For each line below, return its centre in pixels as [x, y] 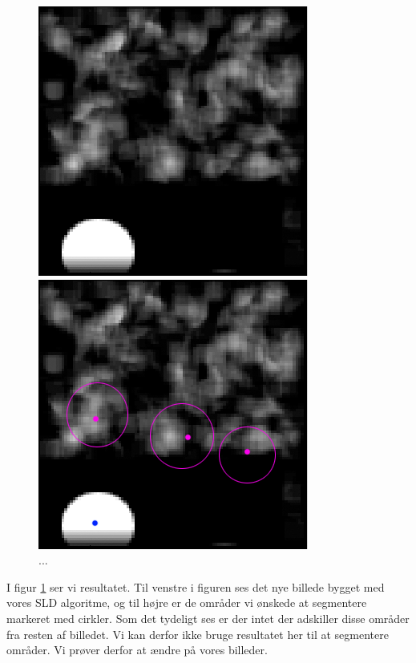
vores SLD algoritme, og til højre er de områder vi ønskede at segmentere [187, 602]
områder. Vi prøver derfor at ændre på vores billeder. [137, 650]
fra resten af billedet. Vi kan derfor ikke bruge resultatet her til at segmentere [198, 634]
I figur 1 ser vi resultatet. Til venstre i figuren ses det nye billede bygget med [196, 586]
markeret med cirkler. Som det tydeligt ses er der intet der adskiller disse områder [208, 618]
